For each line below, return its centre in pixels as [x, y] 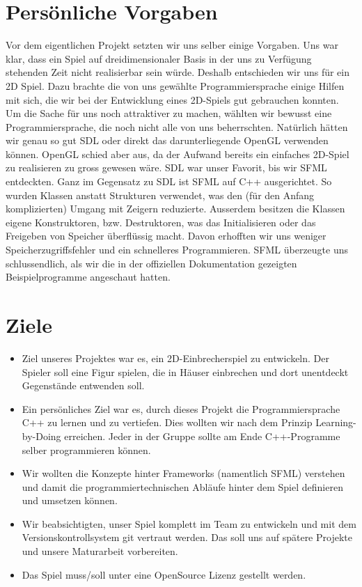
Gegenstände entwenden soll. [83, 385]
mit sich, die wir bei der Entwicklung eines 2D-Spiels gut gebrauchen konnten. [172, 99]
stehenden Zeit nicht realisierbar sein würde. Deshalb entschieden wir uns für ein [178, 72]
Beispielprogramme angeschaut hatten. [88, 277]
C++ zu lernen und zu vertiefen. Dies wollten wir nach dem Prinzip [167, 422]
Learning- [336, 422]
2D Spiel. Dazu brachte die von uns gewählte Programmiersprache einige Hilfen [175, 85]
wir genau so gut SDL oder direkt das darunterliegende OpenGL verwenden [167, 140]
